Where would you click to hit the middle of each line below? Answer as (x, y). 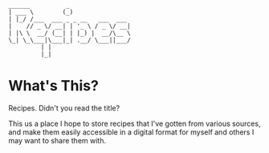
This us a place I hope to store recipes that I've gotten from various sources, (134, 123)
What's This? (53, 86)
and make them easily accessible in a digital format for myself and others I (131, 132)
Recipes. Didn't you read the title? (64, 108)
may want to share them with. (57, 140)
